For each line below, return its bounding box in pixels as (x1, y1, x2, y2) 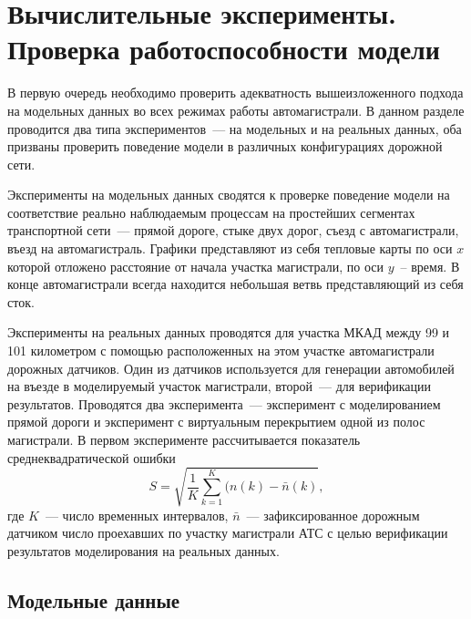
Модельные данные (7, 585, 180, 614)
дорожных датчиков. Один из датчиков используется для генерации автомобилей (7, 358, 455, 377)
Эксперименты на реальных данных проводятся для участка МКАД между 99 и (7, 323, 450, 342)
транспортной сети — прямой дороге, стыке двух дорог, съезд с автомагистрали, (7, 221, 459, 240)
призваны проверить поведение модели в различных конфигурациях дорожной (7, 137, 443, 156)
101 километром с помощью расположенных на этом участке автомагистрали (7, 341, 435, 360)
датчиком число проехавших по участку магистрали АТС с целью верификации (7, 523, 448, 542)
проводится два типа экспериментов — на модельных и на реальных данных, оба (7, 119, 462, 138)
